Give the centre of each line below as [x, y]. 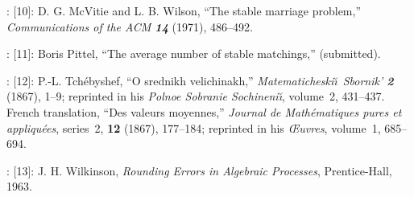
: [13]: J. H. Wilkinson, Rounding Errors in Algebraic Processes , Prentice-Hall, [199, 170]
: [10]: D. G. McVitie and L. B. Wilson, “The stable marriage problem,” [184, 10]
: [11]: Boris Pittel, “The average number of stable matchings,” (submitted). [194, 53]
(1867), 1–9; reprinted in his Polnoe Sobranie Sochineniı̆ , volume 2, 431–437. [196, 96]
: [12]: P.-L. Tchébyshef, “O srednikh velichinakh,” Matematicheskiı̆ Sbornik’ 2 [200, 80]
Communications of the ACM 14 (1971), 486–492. [130, 26]
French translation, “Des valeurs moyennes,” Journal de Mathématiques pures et [204, 111]
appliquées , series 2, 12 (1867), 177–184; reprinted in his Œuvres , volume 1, [194, 127]
